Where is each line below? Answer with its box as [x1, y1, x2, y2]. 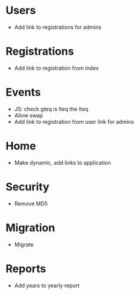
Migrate [14, 241, 34, 248]
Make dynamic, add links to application [14, 159, 112, 166]
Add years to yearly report [14, 282, 80, 289]
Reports [5, 262, 46, 275]
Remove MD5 [14, 199, 48, 207]
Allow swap [14, 112, 43, 119]
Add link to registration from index [14, 64, 99, 71]
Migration [5, 220, 55, 234]
